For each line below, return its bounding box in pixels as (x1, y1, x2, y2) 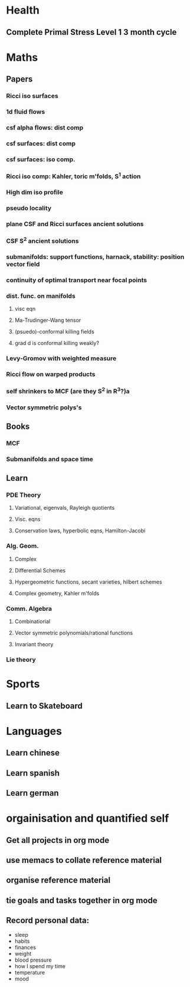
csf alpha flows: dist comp (6, 123, 84, 132)
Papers (6, 74, 33, 84)
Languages (6, 724, 62, 738)
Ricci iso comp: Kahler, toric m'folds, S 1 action (6, 171, 141, 181)
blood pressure (14, 956, 52, 963)
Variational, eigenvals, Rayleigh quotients (14, 504, 115, 512)
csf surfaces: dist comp (6, 139, 76, 148)
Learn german (6, 788, 59, 798)
